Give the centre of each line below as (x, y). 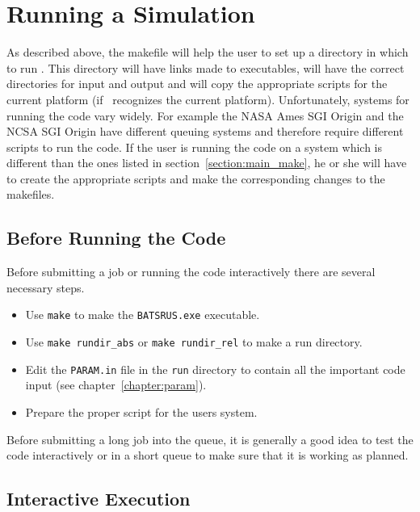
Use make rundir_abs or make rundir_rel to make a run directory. (194, 342)
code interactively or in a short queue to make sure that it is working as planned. (208, 455)
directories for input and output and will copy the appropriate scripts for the (197, 84)
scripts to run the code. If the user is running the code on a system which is (194, 147)
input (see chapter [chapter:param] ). (116, 385)
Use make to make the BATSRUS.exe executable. (143, 315)
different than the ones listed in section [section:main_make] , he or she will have (207, 163)
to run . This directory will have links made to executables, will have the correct (206, 67)
